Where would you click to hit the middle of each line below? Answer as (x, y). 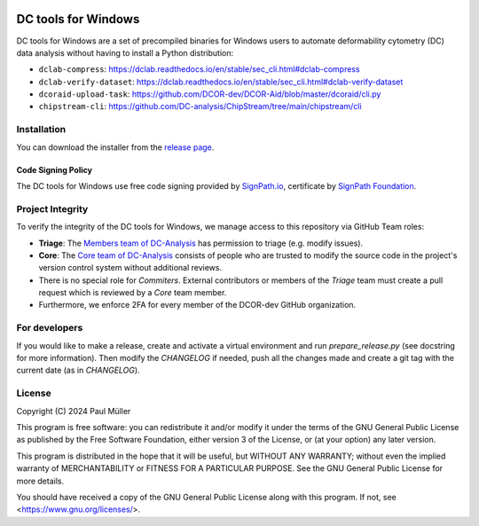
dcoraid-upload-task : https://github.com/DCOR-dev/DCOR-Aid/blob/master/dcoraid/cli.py (210, 94)
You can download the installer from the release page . (115, 147)
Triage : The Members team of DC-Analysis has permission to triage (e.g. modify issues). (201, 243)
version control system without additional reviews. (130, 268)
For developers (50, 328)
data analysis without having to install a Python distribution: (125, 52)
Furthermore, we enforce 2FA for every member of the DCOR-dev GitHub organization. (197, 305)
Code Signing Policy (55, 169)
